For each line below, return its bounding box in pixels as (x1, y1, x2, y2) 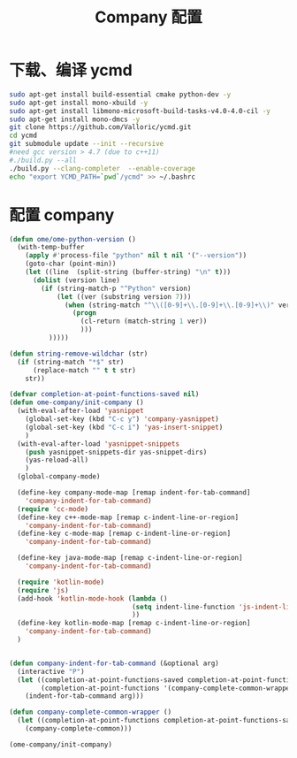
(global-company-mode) (17, 472, 101, 481)
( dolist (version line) (32, 275, 121, 285)
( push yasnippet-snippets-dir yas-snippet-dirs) (25, 448, 208, 456)
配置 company (9, 204, 115, 225)
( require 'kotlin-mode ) (17, 578, 104, 586)
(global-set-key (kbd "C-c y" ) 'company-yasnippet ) (25, 415, 219, 424)
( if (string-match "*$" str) (17, 357, 125, 366)
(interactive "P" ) (17, 667, 86, 676)
